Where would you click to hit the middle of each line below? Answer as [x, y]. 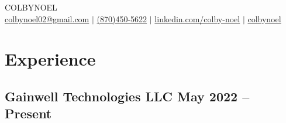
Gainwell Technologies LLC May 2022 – [127, 96]
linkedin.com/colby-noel [197, 18]
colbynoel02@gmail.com [47, 18]
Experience [50, 59]
